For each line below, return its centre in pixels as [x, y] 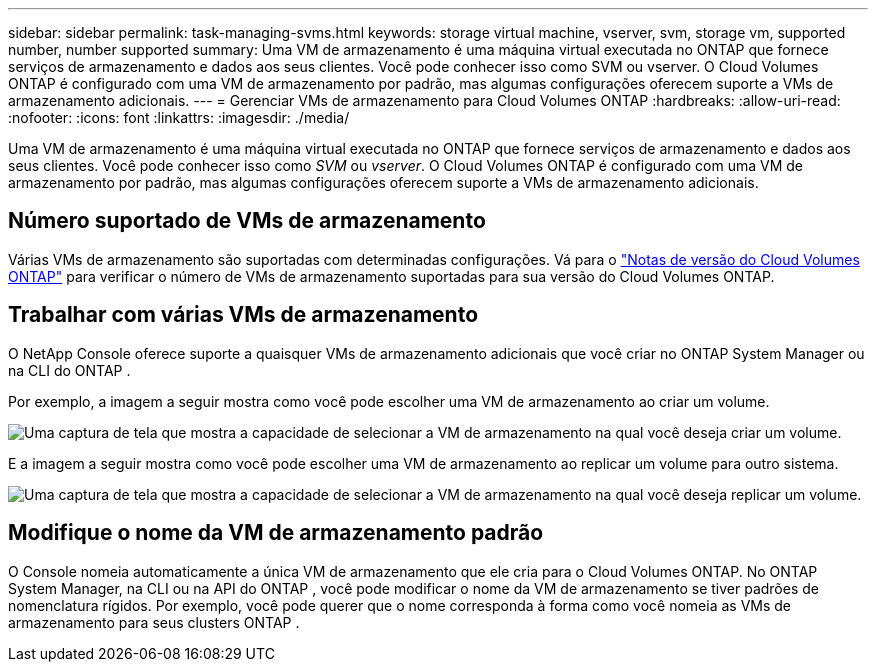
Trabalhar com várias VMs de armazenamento [243, 315]
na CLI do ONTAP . [69, 370]
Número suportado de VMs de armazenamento [247, 221]
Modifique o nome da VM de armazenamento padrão [276, 533]
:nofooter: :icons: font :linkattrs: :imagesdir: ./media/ [179, 117]
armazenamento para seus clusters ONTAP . [154, 622]
